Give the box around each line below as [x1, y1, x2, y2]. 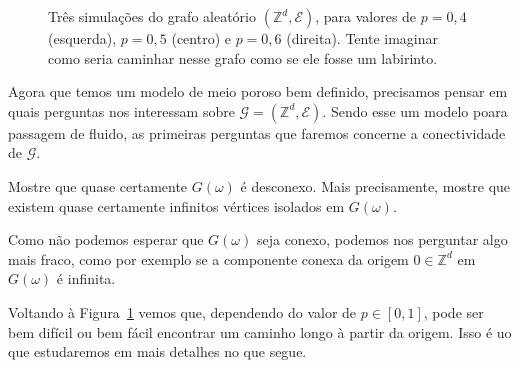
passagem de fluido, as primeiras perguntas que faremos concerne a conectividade [8, 122, 506, 143]
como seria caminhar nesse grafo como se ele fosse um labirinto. [48, 47, 438, 68]
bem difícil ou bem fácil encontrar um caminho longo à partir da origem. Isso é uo [8, 321, 512, 342]
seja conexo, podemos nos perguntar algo [256, 229, 508, 250]
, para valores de [315, 6, 417, 26]
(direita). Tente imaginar [286, 28, 438, 48]
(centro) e [171, 28, 231, 48]
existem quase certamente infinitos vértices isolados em [8, 195, 345, 216]
